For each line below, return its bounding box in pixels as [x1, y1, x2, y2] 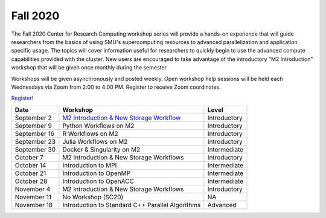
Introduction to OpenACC [62, 177, 134, 185]
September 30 [14, 145, 56, 153]
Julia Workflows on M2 [62, 137, 128, 146]
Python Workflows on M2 [62, 121, 135, 130]
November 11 [14, 193, 51, 201]
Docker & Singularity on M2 [62, 145, 141, 153]
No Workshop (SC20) [62, 193, 124, 201]
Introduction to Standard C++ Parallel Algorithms [62, 200, 201, 209]
